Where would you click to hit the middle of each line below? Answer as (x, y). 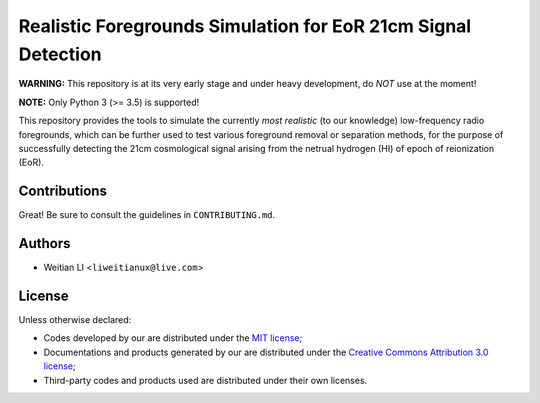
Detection (60, 54)
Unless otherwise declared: (75, 320)
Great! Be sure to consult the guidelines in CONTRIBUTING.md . (147, 215)
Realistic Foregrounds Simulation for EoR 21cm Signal (245, 26)
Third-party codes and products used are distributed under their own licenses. (205, 380)
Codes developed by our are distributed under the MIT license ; (173, 338)
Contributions (62, 191)
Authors (44, 243)
